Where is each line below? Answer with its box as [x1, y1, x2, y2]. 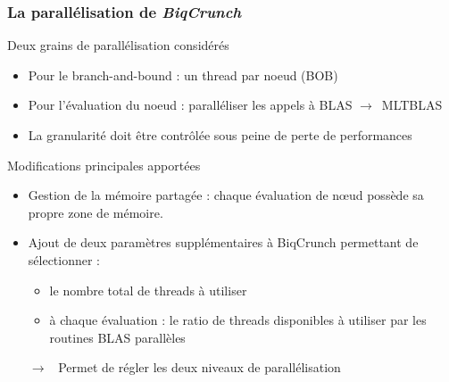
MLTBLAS [381, 95, 443, 114]
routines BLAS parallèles [49, 328, 186, 346]
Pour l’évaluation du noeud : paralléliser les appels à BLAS [28, 95, 353, 114]
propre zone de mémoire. [28, 203, 163, 221]
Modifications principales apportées [7, 155, 201, 174]
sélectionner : [28, 250, 101, 269]
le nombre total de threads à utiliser [49, 280, 247, 299]
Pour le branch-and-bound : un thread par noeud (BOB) [28, 65, 338, 84]
